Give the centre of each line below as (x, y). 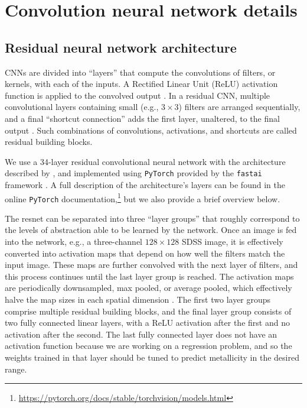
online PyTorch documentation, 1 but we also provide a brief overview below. (143, 197)
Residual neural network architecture (121, 47)
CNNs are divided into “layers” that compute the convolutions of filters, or (140, 72)
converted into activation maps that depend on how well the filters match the (145, 253)
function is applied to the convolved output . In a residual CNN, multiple (138, 95)
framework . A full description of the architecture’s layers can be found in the (145, 184)
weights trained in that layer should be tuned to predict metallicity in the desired (152, 357)
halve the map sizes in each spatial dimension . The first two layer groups (138, 299)
